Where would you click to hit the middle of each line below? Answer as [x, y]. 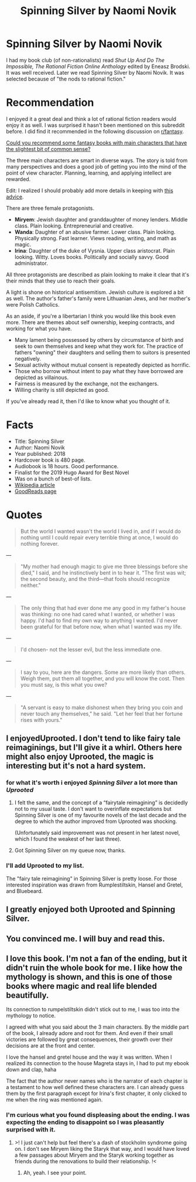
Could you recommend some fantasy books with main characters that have [97, 143]
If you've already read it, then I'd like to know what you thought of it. [88, 401]
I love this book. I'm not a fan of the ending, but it [97, 958]
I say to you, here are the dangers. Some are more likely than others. [103, 672]
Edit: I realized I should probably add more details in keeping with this [90, 190]
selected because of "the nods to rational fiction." [66, 79]
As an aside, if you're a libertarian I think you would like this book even [91, 316]
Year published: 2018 [40, 454]
